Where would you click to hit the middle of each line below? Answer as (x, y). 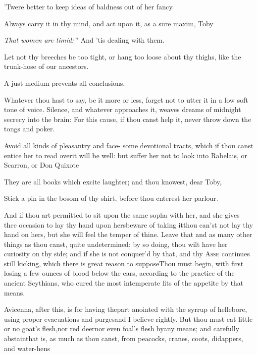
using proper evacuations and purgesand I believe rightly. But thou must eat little (128, 319)
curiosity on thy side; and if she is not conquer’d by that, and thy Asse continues (127, 254)
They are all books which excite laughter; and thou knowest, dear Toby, (113, 181)
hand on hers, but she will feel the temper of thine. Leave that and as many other (128, 234)
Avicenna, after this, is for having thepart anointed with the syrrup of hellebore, (126, 309)
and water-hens (27, 348)
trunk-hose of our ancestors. (46, 66)
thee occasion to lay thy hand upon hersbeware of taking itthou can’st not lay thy (128, 224)
